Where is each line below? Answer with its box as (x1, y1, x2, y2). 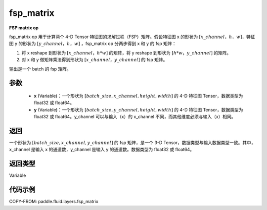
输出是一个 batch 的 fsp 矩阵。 (9, 66, 71, 72)
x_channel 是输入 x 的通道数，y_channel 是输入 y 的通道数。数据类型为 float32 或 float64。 (9, 147, 195, 153)
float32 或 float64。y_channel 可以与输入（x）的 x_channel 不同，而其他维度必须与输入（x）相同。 (34, 114, 236, 120)
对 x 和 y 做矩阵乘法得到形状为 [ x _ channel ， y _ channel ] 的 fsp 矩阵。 (21, 57, 168, 63)
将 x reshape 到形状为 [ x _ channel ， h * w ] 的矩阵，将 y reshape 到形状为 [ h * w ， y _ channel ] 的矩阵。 (21, 50, 231, 55)
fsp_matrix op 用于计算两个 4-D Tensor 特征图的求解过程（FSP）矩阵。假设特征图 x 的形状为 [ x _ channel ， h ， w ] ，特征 (9, 34, 256, 40)
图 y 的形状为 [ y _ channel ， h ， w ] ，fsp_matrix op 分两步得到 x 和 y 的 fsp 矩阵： (9, 41, 177, 47)
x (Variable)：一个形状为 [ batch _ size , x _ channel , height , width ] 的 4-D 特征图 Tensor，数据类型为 (34, 93, 243, 99)
